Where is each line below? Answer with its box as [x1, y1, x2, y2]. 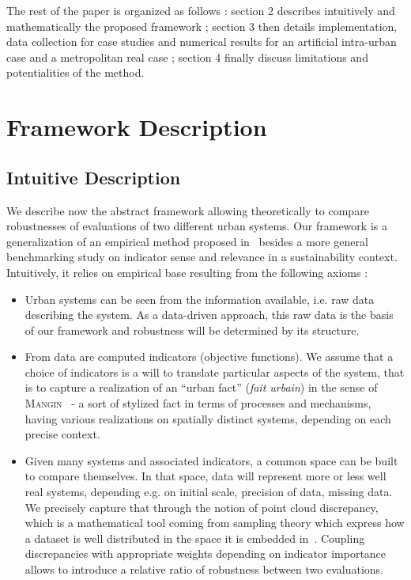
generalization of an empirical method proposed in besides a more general [6, 233, 368, 249]
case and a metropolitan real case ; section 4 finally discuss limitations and [6, 48, 368, 65]
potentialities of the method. [6, 64, 145, 81]
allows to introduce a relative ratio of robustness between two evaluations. [25, 561, 383, 578]
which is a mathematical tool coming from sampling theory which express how [25, 514, 405, 531]
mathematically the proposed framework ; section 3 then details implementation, [6, 17, 398, 34]
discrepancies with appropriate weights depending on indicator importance [25, 545, 386, 562]
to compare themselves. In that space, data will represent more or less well [25, 468, 386, 484]
